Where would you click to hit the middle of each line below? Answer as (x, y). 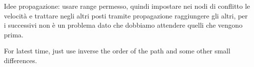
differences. (21, 60)
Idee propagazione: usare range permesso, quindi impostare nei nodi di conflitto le (127, 6)
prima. (14, 34)
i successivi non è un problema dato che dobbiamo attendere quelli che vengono (123, 25)
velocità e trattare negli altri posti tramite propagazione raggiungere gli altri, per (126, 15)
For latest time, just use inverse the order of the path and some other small (117, 51)
